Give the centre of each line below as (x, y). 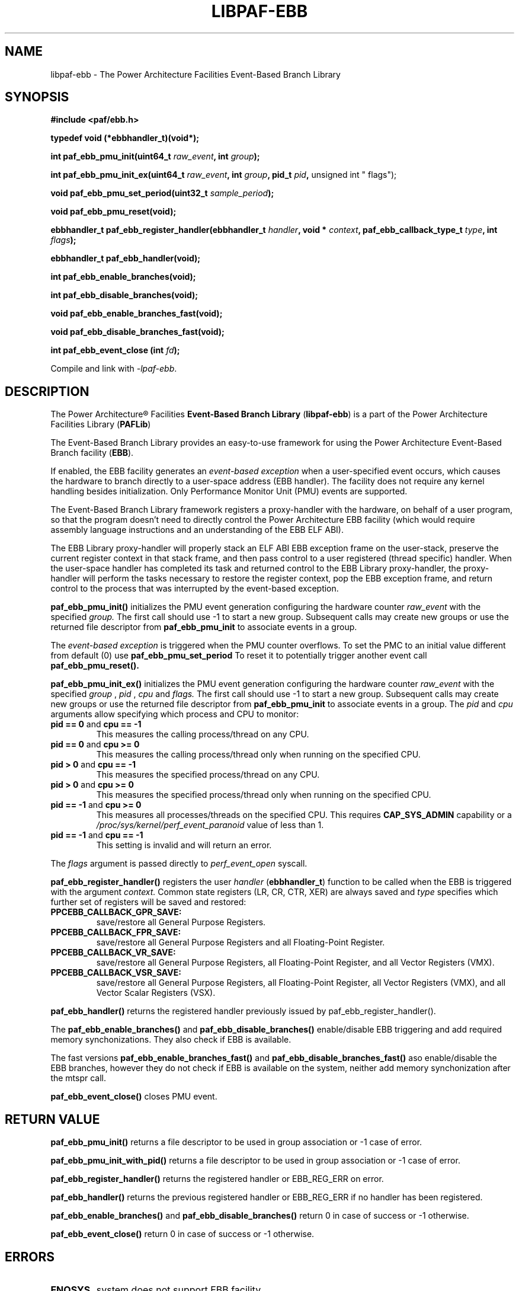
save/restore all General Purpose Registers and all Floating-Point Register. (241, 942)
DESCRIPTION (47, 391)
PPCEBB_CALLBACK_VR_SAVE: (113, 953)
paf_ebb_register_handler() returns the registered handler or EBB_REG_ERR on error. (217, 1179)
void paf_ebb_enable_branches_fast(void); (137, 314)
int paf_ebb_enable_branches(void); (123, 277)
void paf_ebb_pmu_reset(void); (113, 212)
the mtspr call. (79, 1078)
